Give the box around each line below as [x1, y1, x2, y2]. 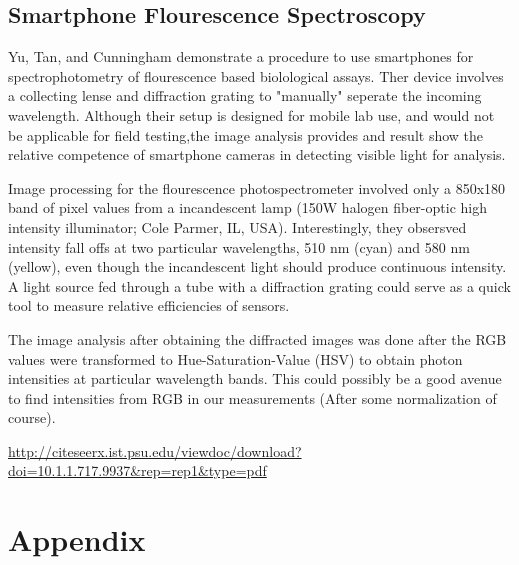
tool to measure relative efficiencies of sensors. [8, 295, 290, 316]
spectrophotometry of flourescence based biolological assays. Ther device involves [8, 65, 504, 86]
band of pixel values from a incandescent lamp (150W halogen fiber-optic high [8, 197, 487, 218]
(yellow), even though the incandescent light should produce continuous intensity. [8, 256, 507, 277]
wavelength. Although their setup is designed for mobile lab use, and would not [8, 104, 495, 125]
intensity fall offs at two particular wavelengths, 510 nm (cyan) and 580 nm [8, 236, 470, 257]
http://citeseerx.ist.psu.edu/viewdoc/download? [8, 440, 302, 461]
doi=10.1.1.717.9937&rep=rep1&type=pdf [8, 460, 267, 481]
